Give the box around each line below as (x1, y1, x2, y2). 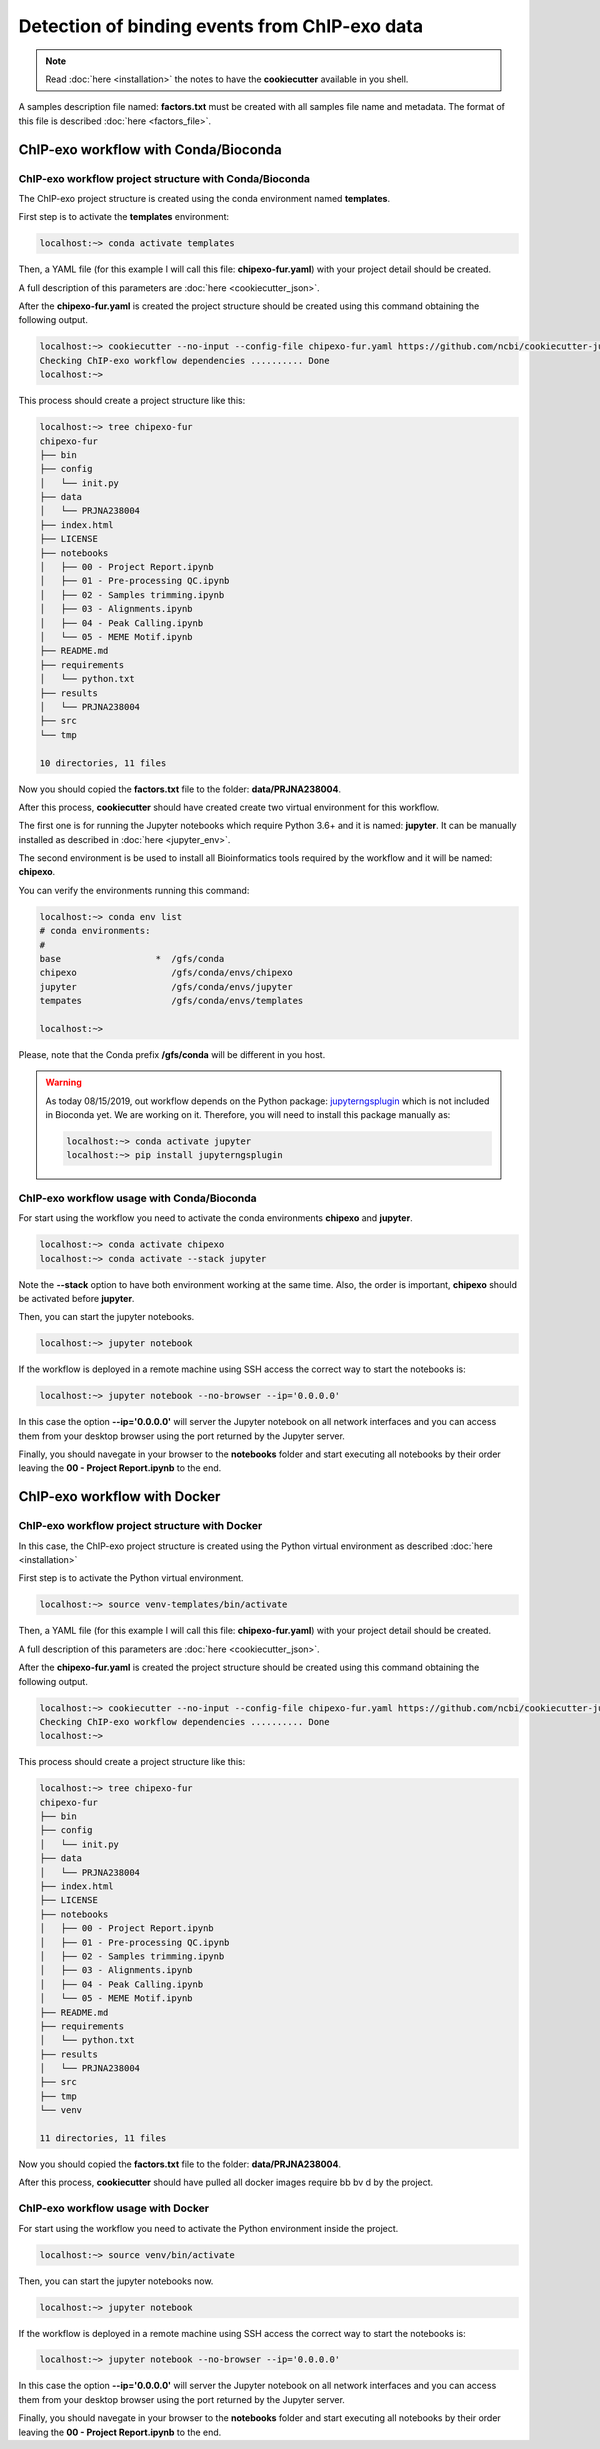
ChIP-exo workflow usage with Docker (18, 2201, 210, 2215)
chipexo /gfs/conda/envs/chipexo (39, 967, 294, 979)
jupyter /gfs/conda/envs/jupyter (39, 981, 294, 992)
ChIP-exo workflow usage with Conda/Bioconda (18, 1191, 257, 1205)
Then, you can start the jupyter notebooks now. (18, 2275, 214, 2287)
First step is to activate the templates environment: (18, 211, 230, 223)
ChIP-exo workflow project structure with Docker (18, 1519, 263, 1533)
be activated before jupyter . (18, 1292, 135, 1304)
